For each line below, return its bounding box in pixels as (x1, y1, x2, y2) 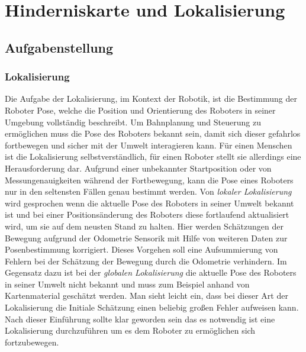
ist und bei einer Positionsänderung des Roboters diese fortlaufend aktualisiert (5, 208, 289, 221)
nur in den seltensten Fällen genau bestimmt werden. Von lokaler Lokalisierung (5, 185, 292, 198)
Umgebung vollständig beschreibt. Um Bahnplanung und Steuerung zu (5, 115, 261, 128)
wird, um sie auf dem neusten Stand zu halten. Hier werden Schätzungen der (5, 219, 284, 232)
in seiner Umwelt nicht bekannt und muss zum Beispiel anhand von (5, 277, 250, 290)
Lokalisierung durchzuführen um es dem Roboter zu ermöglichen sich (5, 324, 256, 337)
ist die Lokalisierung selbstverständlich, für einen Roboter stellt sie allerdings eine (5, 150, 301, 163)
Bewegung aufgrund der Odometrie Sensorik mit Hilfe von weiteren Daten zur (5, 231, 288, 244)
